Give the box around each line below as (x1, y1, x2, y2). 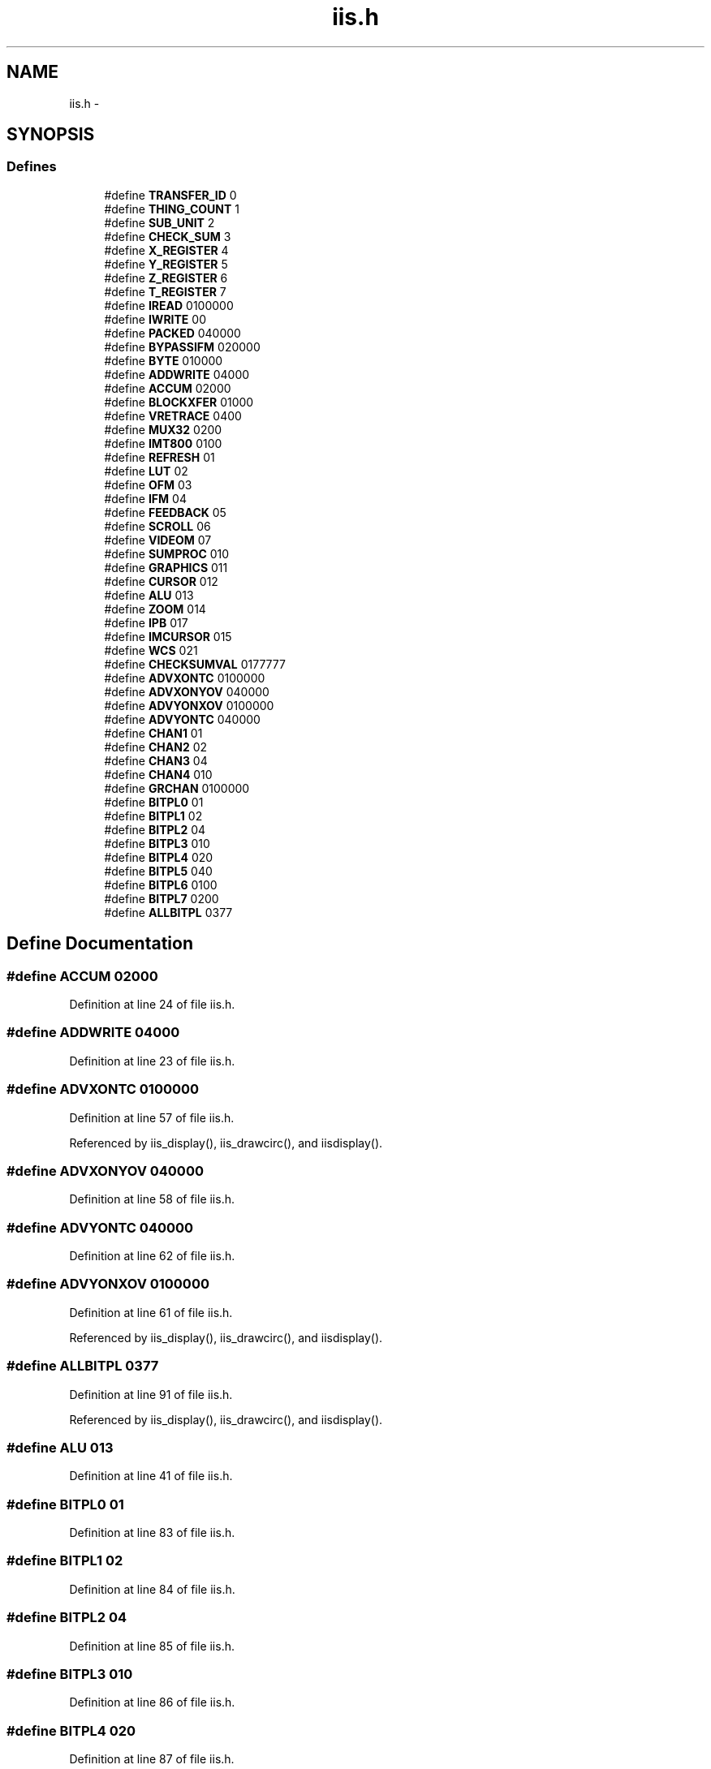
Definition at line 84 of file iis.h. (69, 1582, 235, 1596)
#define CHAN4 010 (104, 767, 213, 781)
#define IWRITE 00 (104, 312, 206, 326)
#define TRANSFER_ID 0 (104, 187, 237, 202)
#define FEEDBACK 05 (104, 505, 226, 519)
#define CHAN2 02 (104, 739, 208, 754)
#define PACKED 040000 (104, 325, 241, 340)
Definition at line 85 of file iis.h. (69, 1638, 235, 1653)
